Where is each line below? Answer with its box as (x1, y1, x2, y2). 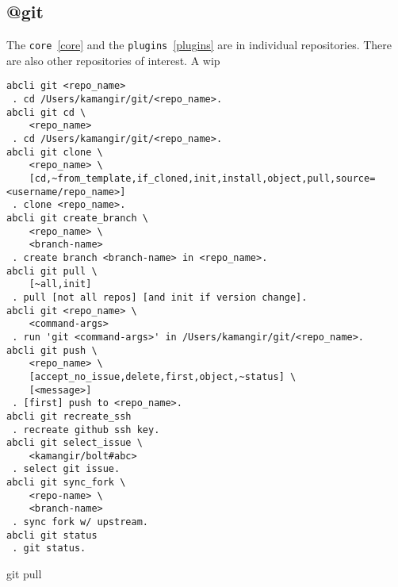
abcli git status (6, 529, 98, 541)
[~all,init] (29, 278, 92, 290)
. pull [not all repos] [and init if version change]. (12, 291, 308, 303)
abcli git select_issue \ (6, 437, 143, 449)
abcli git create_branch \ (6, 213, 148, 224)
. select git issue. (12, 463, 121, 475)
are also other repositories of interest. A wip (6, 52, 220, 68)
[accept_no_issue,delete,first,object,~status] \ (29, 370, 297, 382)
